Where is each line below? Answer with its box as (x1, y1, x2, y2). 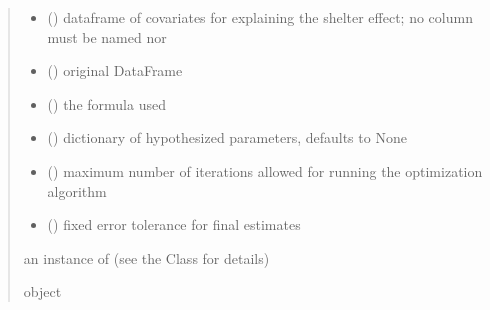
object (23, 281, 62, 302)
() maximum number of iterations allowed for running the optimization (47, 160, 483, 181)
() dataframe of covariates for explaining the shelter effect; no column (47, 7, 473, 27)
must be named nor (47, 26, 167, 47)
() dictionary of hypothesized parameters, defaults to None (47, 127, 407, 148)
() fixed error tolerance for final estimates (47, 214, 301, 235)
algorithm (47, 180, 107, 201)
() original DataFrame (47, 60, 183, 81)
